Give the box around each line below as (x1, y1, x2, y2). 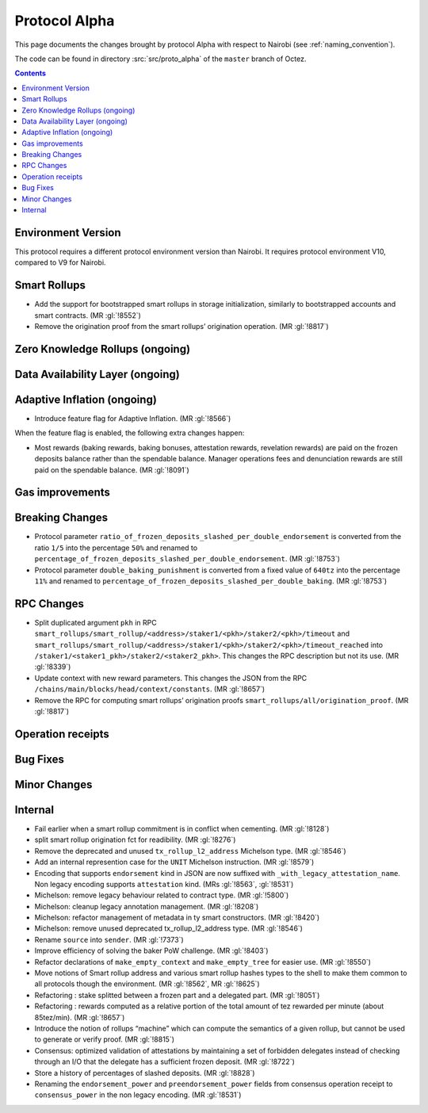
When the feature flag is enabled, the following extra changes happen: (14, 428, 245, 438)
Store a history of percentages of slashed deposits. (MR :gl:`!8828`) (34, 1068, 255, 1077)
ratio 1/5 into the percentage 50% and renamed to (34, 543, 198, 553)
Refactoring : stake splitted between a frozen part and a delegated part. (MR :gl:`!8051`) (34, 990, 320, 1000)
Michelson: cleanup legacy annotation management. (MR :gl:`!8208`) (34, 901, 259, 911)
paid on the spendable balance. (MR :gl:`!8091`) (34, 465, 189, 475)
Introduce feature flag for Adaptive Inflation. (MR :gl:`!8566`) (34, 413, 231, 423)
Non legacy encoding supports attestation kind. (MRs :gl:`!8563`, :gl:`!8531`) (34, 879, 294, 889)
